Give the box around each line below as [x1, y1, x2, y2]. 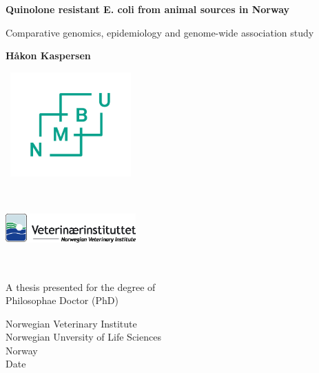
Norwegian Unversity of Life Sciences [6, 330, 161, 344]
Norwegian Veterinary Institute [6, 316, 137, 330]
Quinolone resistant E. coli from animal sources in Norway [6, 2, 290, 16]
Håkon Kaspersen [6, 48, 91, 63]
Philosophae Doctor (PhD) [6, 293, 119, 308]
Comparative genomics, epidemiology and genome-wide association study [6, 25, 314, 39]
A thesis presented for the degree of [6, 279, 156, 294]
